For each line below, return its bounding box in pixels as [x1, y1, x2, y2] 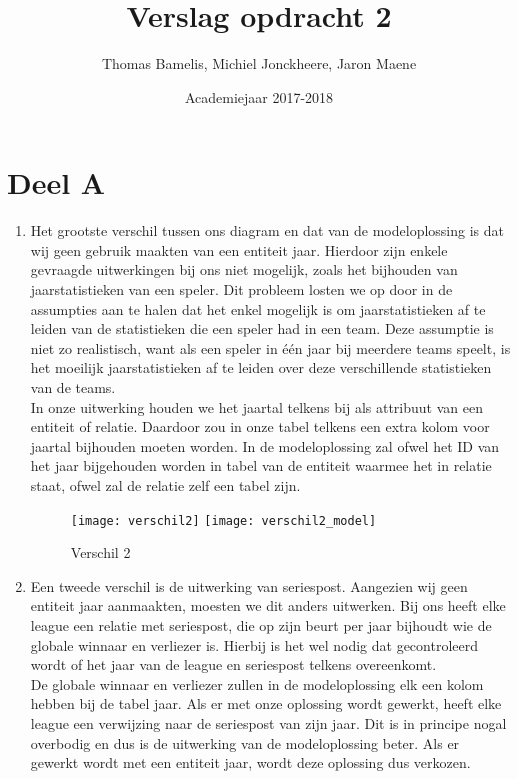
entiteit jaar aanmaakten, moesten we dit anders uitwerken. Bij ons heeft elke [30, 595, 506, 616]
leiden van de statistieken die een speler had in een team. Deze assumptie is [30, 318, 494, 339]
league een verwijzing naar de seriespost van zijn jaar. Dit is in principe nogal [30, 712, 507, 733]
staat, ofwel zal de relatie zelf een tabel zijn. [30, 474, 301, 495]
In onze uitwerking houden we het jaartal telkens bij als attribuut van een [30, 396, 483, 417]
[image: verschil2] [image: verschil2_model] [70, 513, 377, 528]
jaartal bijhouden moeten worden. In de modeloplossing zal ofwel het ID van [30, 435, 500, 456]
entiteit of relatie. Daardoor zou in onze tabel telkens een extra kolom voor [30, 416, 490, 437]
